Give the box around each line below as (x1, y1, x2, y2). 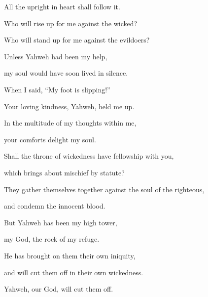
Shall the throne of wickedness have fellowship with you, (4, 151, 174, 161)
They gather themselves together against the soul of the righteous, (4, 184, 205, 194)
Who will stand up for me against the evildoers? (4, 35, 150, 45)
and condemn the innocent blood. (4, 201, 105, 211)
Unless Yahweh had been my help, (4, 51, 107, 61)
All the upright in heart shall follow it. (4, 1, 120, 11)
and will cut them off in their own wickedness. (4, 267, 143, 277)
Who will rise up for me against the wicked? (4, 18, 138, 28)
